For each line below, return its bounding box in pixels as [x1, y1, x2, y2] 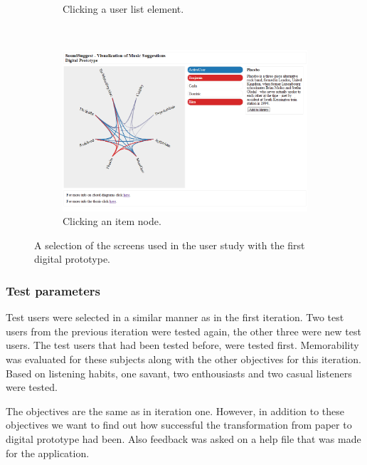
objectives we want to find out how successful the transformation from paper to [6, 417, 352, 432]
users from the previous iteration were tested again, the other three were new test [6, 323, 361, 338]
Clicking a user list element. [63, 1, 184, 16]
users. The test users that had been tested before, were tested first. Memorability [6, 338, 359, 352]
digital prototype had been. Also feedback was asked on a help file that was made [6, 432, 361, 446]
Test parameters [6, 281, 101, 299]
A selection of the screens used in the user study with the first [34, 237, 305, 252]
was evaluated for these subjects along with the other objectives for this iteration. [6, 352, 361, 367]
